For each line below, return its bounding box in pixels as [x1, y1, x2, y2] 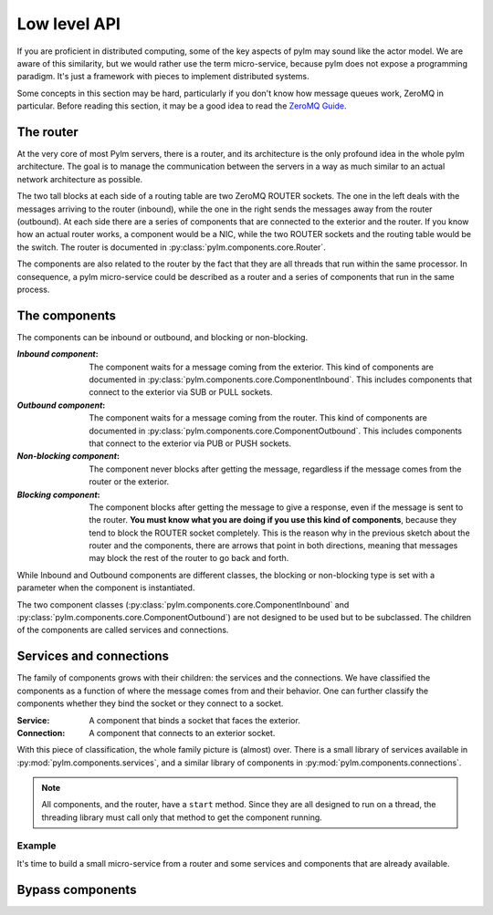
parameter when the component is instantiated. [16, 582, 195, 593]
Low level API [16, 14, 121, 34]
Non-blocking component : [16, 451, 121, 462]
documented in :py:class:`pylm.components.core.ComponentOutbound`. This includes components [89, 425, 463, 436]
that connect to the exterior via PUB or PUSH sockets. [89, 438, 292, 449]
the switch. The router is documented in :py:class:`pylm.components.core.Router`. [16, 242, 326, 253]
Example [16, 839, 57, 852]
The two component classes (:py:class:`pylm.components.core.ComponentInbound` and [16, 598, 350, 610]
